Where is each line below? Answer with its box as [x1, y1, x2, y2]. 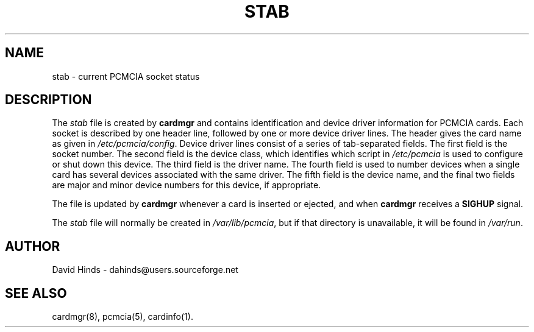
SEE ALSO [5, 285, 67, 301]
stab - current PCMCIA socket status [52, 71, 200, 82]
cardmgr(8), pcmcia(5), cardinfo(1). [52, 311, 193, 322]
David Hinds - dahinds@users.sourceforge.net [52, 264, 238, 275]
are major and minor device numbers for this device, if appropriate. [52, 180, 321, 191]
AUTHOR [5, 238, 60, 254]
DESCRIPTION [5, 92, 92, 108]
